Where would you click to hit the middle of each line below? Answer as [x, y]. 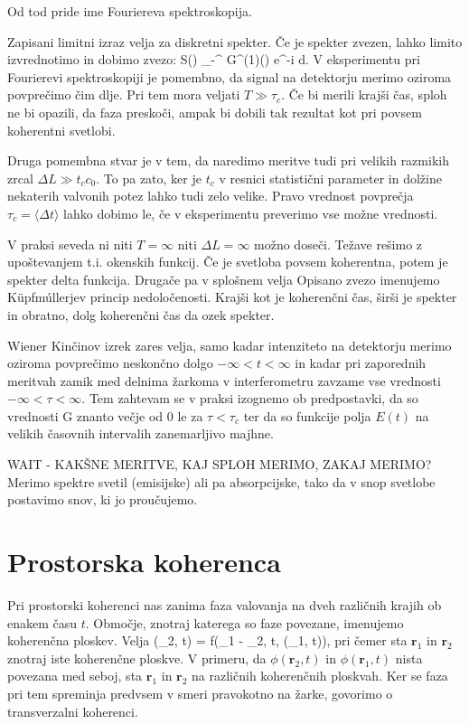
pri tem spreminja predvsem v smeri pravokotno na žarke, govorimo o [200, 693]
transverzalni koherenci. [73, 711]
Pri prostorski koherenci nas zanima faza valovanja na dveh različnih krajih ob [225, 604]
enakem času [42, 622]
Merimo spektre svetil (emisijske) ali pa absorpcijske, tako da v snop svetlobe [221, 481]
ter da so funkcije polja [307, 415]
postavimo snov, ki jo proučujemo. [103, 499]
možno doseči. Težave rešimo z [338, 244]
